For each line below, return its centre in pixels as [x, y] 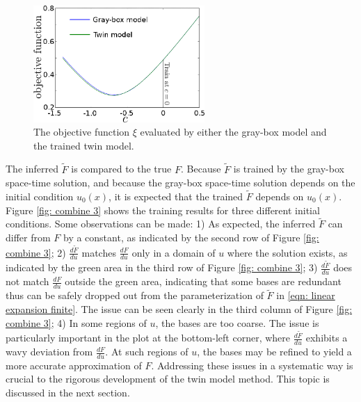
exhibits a [327, 338]
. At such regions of [147, 352]
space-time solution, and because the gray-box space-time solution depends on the [180, 183]
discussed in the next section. [68, 393]
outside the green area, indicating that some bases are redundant [203, 281]
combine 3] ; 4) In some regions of [76, 322]
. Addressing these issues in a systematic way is [252, 365]
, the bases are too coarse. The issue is [237, 322]
